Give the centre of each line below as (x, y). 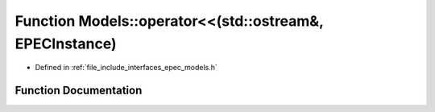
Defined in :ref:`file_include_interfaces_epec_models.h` (126, 68)
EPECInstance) (66, 44)
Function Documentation (79, 91)
